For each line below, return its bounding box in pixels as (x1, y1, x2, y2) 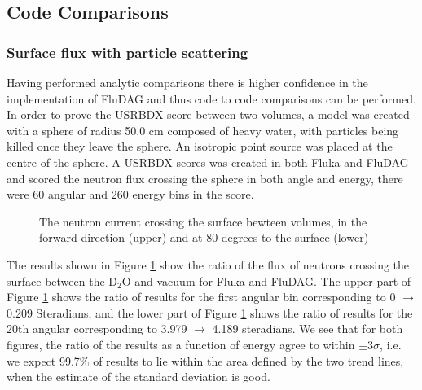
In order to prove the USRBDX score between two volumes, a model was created (7, 106, 410, 123)
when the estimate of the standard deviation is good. (7, 368, 270, 385)
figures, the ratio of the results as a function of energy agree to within (7, 335, 355, 353)
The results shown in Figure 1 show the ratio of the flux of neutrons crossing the (7, 256, 410, 273)
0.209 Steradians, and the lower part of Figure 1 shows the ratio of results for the (7, 304, 413, 321)
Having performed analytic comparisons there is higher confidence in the (7, 74, 368, 90)
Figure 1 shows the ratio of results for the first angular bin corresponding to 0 (7, 288, 396, 305)
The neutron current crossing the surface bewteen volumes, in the (39, 213, 367, 230)
